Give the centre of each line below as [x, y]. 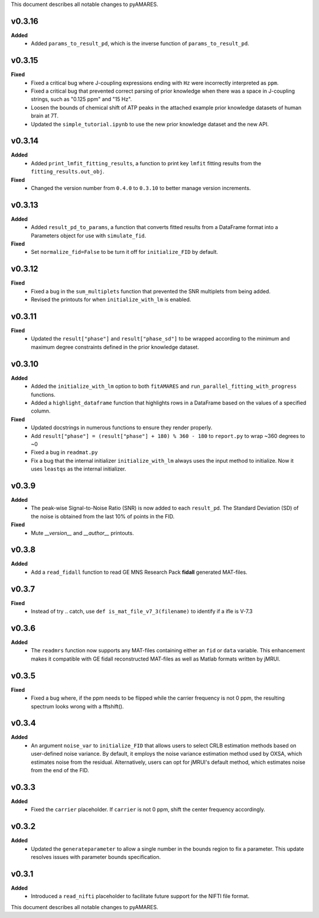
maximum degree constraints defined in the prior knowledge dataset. [115, 347]
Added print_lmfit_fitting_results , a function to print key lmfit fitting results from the [146, 163]
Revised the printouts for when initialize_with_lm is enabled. [111, 300]
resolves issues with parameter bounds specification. [96, 857]
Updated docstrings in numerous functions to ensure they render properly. [122, 427]
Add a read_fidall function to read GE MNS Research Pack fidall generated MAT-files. [139, 572]
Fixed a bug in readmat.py [64, 452]
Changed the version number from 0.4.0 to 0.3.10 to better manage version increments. [141, 188]
